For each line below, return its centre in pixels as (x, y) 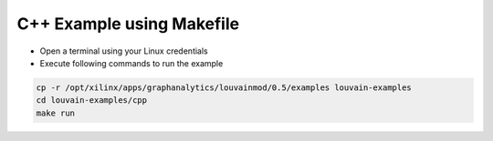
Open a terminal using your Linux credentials (124, 51)
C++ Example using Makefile (128, 24)
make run (56, 113)
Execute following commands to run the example (131, 63)
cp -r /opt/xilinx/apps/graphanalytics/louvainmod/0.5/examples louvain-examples (224, 87)
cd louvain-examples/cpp (92, 101)
